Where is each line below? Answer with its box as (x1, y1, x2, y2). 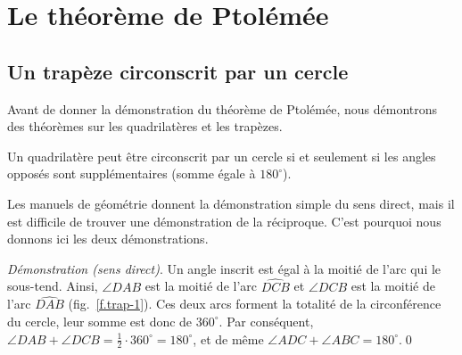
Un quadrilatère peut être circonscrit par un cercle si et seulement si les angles (7, 146, 436, 165)
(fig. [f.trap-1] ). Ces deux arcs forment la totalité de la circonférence (68, 294, 441, 313)
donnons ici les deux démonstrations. (7, 229, 209, 248)
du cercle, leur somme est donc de (7, 311, 193, 330)
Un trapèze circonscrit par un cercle (7, 57, 349, 85)
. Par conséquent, (219, 311, 314, 330)
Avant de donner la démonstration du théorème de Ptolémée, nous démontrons (7, 99, 438, 118)
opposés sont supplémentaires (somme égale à (7, 164, 256, 183)
